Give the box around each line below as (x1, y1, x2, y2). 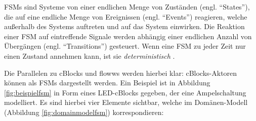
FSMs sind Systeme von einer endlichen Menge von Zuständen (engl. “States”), (4, 2, 250, 12)
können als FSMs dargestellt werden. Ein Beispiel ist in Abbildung (4, 77, 210, 88)
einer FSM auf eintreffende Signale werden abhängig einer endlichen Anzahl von (4, 31, 252, 41)
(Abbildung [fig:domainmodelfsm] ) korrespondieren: (4, 106, 164, 117)
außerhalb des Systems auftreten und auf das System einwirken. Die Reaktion (4, 21, 245, 32)
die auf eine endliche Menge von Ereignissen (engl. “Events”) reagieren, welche (4, 11, 247, 22)
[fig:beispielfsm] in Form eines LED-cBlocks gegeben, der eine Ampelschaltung (4, 87, 246, 97)
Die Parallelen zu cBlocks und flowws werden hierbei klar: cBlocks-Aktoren (4, 67, 237, 78)
